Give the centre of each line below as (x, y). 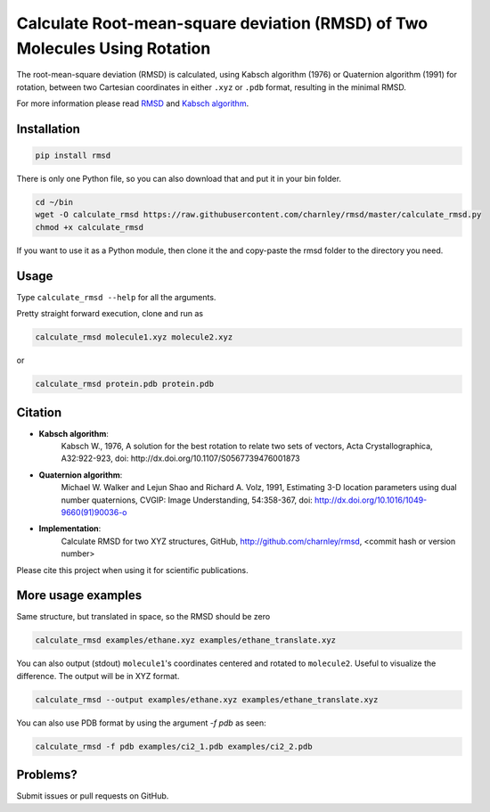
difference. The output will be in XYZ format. (98, 676)
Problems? (47, 775)
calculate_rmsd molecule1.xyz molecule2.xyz (134, 337)
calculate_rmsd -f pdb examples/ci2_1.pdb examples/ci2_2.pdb (174, 746)
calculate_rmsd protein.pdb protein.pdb (124, 384)
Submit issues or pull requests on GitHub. (93, 796)
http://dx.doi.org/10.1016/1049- (371, 500)
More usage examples (79, 596)
